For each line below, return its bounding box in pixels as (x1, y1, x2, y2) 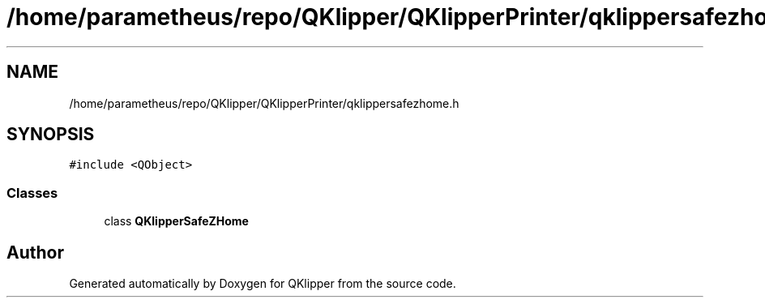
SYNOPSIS (6, 124, 95, 145)
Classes (6, 184, 58, 201)
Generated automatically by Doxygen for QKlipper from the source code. (69, 276, 456, 291)
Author (6, 242, 64, 263)
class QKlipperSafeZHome (104, 214, 249, 229)
